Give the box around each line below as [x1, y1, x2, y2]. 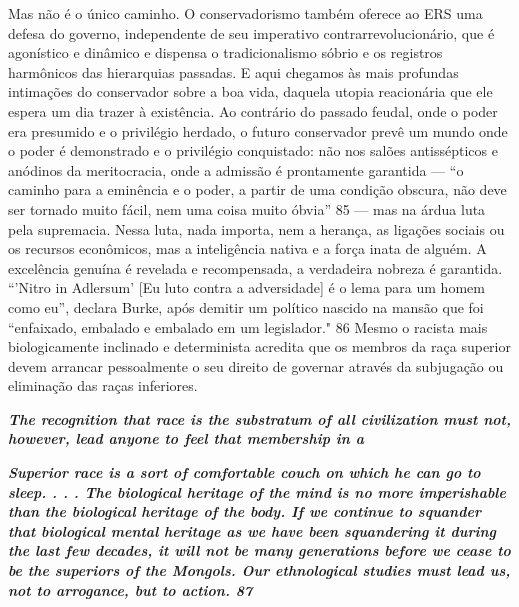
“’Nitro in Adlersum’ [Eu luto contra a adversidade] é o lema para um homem [8, 277, 485, 298]
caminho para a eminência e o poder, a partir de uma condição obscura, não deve [8, 179, 507, 200]
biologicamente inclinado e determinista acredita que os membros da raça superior [8, 336, 511, 357]
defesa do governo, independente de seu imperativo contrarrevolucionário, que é [8, 22, 495, 43]
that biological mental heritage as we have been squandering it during [8, 520, 497, 541]
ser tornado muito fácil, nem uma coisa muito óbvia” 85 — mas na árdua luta [8, 198, 486, 219]
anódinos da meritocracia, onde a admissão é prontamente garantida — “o [8, 159, 464, 180]
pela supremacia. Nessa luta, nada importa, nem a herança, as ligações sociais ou [8, 218, 505, 239]
